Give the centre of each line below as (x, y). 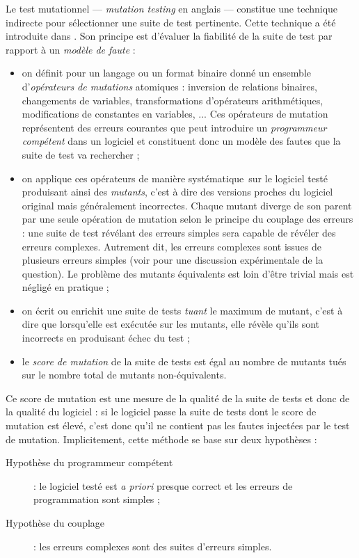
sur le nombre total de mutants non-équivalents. (124, 375)
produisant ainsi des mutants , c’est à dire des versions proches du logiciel (177, 192)
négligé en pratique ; (65, 287)
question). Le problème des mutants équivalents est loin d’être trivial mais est (188, 273)
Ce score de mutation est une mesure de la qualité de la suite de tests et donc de (178, 398)
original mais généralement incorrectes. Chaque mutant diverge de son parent (187, 205)
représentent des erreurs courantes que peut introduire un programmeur (174, 127)
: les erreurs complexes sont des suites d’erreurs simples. (153, 546)
